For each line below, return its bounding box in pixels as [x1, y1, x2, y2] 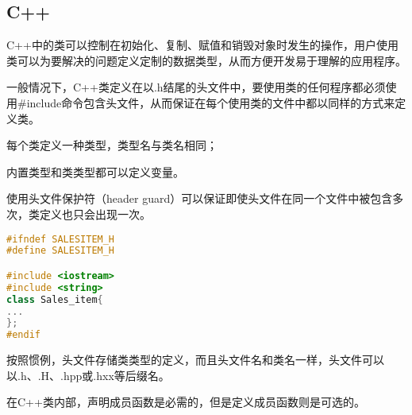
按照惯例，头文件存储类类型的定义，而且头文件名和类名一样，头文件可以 [6, 351, 384, 368]
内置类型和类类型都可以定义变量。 [6, 163, 184, 180]
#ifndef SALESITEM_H [6, 233, 115, 245]
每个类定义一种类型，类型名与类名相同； [6, 137, 218, 153]
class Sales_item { [6, 293, 103, 305]
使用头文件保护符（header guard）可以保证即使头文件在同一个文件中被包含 [6, 190, 393, 207]
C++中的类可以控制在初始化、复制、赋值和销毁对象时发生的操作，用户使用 [6, 37, 399, 53]
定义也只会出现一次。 [39, 205, 151, 222]
